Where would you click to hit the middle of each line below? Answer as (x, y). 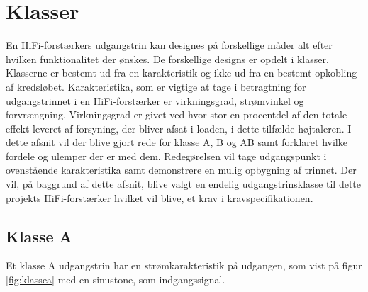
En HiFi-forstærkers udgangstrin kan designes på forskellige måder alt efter (169, 45)
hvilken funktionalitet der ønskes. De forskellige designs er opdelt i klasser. (167, 58)
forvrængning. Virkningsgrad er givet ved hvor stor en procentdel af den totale (177, 114)
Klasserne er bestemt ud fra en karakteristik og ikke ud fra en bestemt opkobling (182, 73)
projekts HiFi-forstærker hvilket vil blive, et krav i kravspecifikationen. (160, 197)
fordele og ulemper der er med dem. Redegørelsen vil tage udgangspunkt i (166, 156)
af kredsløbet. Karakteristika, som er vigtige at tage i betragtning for (156, 86)
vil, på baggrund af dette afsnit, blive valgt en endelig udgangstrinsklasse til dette (184, 184)
